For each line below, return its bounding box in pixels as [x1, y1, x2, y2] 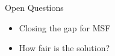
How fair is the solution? [19, 42, 110, 54]
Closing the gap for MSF [19, 21, 111, 34]
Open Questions [5, 1, 64, 13]
